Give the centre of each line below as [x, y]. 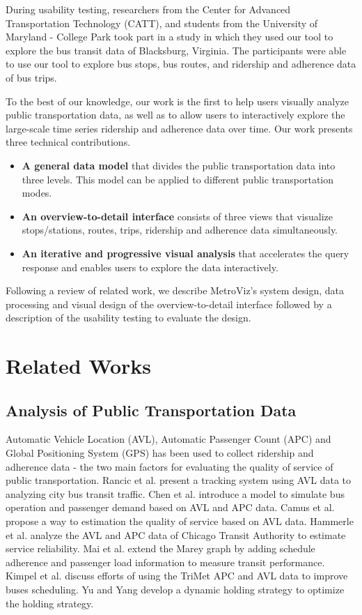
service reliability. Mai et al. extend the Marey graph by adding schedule [160, 548]
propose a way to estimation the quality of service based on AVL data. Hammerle [180, 521]
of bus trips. [31, 77]
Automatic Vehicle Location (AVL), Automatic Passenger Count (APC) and [168, 439]
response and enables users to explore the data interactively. [150, 267]
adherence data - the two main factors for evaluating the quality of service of [170, 466]
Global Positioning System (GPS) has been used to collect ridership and [160, 453]
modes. [37, 193]
